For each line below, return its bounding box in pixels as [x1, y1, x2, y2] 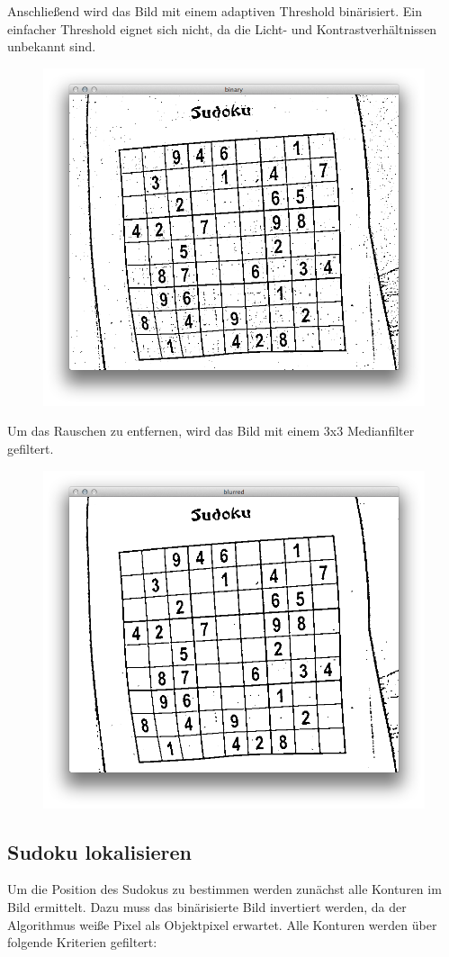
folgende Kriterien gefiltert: [7, 933, 157, 952]
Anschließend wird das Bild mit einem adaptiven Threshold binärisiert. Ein [7, 2, 422, 20]
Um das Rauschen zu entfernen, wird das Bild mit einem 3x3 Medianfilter [7, 421, 415, 440]
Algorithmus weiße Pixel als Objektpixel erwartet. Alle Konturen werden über [7, 915, 437, 934]
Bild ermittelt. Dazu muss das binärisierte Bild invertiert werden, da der [7, 898, 407, 916]
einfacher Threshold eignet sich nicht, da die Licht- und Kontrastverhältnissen [7, 19, 437, 38]
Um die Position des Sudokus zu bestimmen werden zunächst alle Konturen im [7, 880, 442, 898]
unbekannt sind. [7, 37, 96, 56]
